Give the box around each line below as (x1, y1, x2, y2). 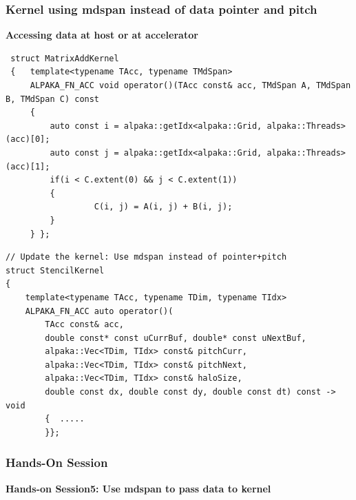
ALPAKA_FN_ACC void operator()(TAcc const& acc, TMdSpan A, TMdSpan (30, 81, 351, 90)
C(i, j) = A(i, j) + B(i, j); (94, 202, 233, 212)
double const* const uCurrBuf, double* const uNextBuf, (45, 333, 306, 343)
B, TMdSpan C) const (6, 94, 100, 104)
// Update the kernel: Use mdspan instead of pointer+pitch (6, 252, 287, 262)
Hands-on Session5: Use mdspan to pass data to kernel (6, 481, 271, 495)
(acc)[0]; (6, 134, 50, 145)
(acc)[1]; (6, 161, 50, 171)
